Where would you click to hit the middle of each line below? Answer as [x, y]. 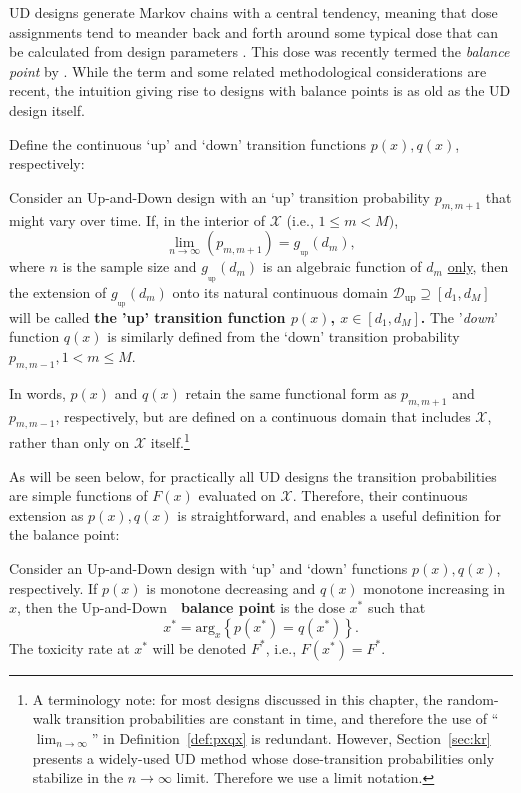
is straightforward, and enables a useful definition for [339, 514]
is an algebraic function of [342, 266]
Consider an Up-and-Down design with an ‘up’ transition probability [220, 196]
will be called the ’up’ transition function [147, 316]
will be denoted [199, 647]
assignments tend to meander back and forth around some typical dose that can [253, 31]
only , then [478, 266]
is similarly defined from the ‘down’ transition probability [283, 336]
